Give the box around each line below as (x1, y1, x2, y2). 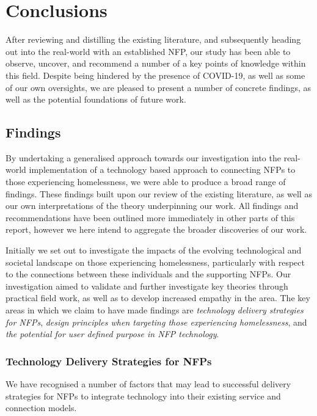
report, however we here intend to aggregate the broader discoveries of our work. (5, 223, 307, 236)
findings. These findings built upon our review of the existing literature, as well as (5, 187, 312, 200)
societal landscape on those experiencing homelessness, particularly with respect (5, 255, 305, 268)
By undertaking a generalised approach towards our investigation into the (5, 151, 281, 164)
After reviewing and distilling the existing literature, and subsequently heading (5, 33, 301, 46)
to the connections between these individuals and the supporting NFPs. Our (5, 268, 291, 280)
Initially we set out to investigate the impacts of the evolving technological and (5, 244, 302, 257)
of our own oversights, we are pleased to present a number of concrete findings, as (5, 81, 311, 93)
